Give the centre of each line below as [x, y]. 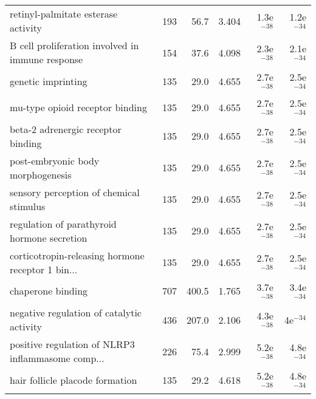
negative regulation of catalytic [76, 313]
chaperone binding [49, 291]
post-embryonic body [55, 160]
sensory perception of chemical [75, 192]
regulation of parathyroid [63, 223]
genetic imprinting [49, 81]
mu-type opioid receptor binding [78, 107]
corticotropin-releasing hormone [77, 255]
